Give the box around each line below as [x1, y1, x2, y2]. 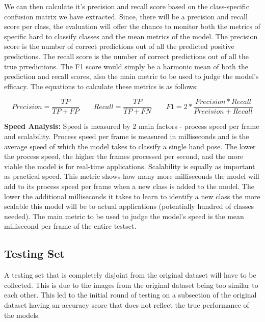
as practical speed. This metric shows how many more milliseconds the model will [4, 171, 259, 181]
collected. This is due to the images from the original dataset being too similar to [4, 279, 258, 290]
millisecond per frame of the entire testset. [4, 221, 137, 231]
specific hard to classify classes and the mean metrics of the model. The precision [4, 31, 258, 41]
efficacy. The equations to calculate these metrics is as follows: [4, 81, 198, 91]
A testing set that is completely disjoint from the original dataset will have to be [4, 270, 256, 280]
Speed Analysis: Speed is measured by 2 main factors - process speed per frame [4, 121, 259, 131]
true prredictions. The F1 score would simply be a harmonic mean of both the [4, 61, 248, 71]
